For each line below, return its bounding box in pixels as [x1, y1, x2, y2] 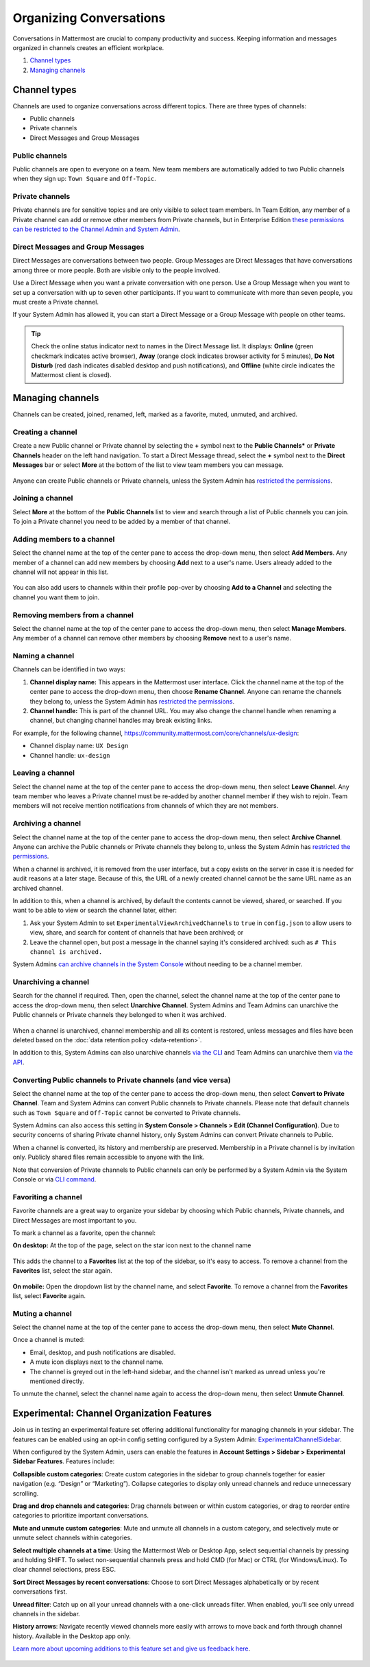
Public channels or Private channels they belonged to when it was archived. [12, 1011, 227, 1019]
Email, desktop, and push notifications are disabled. [29, 1348, 176, 1356]
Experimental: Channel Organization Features [12, 1408, 212, 1419]
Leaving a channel [12, 768, 75, 778]
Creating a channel [12, 427, 77, 437]
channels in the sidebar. [12, 1609, 80, 1618]
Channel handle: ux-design [29, 751, 110, 759]
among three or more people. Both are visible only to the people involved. [12, 266, 221, 274]
